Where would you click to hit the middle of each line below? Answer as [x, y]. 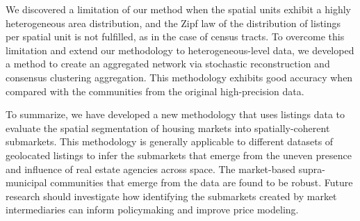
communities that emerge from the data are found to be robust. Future [202, 182]
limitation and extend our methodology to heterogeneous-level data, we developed [180, 50]
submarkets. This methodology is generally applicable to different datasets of [170, 141]
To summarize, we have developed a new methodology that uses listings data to [175, 114]
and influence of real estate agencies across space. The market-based [151, 169]
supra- [312, 169]
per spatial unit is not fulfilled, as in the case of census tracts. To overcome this [175, 36]
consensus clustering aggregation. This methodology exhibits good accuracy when [179, 77]
